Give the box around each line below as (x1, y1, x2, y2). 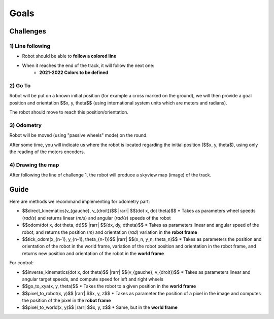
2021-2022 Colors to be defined (39, 69, 109, 76)
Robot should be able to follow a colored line (22, 53, 117, 59)
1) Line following (9, 42, 51, 49)
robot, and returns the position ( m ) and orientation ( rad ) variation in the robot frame (22, 229, 197, 235)
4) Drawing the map (9, 161, 59, 168)
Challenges (9, 27, 47, 36)
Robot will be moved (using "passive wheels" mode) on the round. (9, 132, 148, 138)
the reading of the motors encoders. (9, 149, 85, 155)
